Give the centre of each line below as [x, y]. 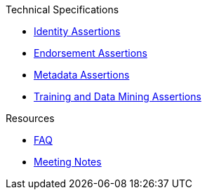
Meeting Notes [68, 162]
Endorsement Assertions [91, 53]
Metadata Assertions [82, 75]
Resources [30, 118]
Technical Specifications [62, 9]
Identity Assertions [77, 31]
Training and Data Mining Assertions [118, 96]
